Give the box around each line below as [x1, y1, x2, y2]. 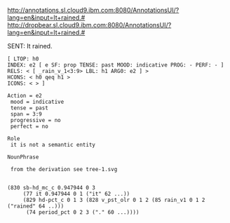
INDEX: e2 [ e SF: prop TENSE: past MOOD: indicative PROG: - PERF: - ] [7, 62, 224, 69]
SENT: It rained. [7, 42, 53, 50]
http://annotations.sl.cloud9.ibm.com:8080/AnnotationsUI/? [7, 6, 180, 14]
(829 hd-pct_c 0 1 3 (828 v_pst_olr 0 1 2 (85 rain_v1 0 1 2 [22, 196, 205, 203]
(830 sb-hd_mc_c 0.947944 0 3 [7, 184, 96, 191]
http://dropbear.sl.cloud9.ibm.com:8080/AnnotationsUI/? [7, 21, 172, 29]
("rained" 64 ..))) [7, 203, 65, 210]
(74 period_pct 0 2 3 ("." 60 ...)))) [25, 209, 140, 216]
